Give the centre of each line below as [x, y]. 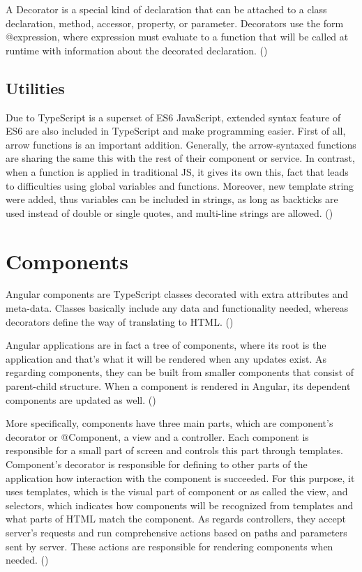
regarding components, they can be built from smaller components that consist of [180, 372]
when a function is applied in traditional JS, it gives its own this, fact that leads [177, 171]
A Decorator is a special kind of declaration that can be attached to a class [166, 9]
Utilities [35, 88]
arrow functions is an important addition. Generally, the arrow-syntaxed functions [181, 144]
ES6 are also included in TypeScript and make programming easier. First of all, [176, 131]
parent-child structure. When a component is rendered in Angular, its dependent [178, 386]
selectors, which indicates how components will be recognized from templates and [180, 505]
